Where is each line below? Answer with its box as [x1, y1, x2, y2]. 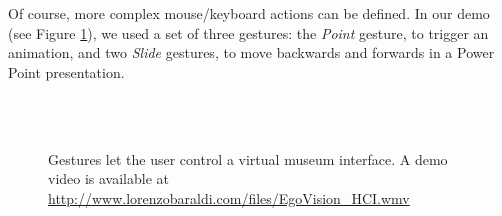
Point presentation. [8, 61, 125, 82]
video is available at [48, 168, 170, 189]
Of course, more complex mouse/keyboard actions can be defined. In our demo [8, 3, 490, 23]
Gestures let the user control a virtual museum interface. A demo [48, 148, 448, 169]
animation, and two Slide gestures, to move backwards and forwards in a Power [8, 42, 495, 63]
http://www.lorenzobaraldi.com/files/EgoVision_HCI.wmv [48, 187, 410, 208]
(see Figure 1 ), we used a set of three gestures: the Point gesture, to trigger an [8, 22, 489, 43]
